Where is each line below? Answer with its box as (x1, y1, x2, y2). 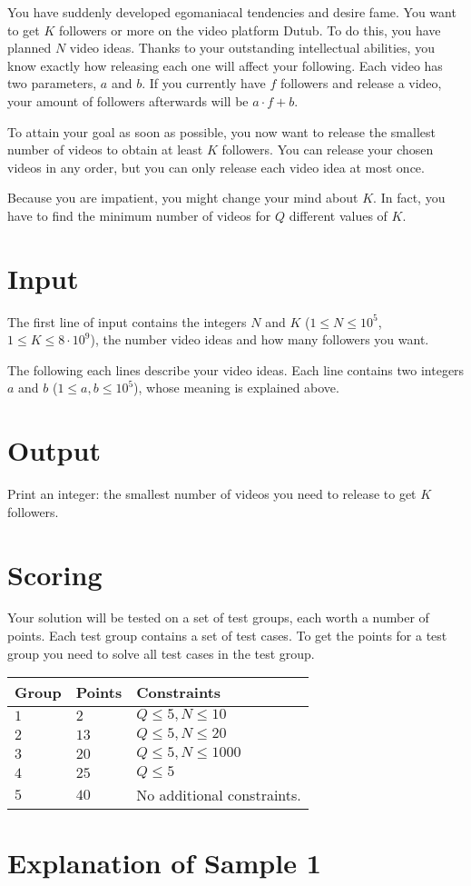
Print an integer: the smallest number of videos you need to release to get (7, 484, 417, 503)
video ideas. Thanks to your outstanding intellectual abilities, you (69, 38, 435, 57)
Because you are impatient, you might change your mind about (7, 188, 358, 207)
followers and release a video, (280, 74, 442, 93)
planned (7, 38, 52, 57)
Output (7, 432, 101, 469)
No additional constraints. (136, 784, 301, 806)
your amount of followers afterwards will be (7, 91, 249, 110)
